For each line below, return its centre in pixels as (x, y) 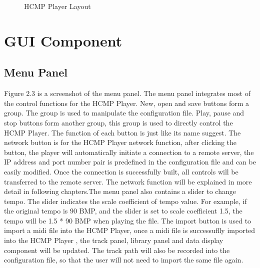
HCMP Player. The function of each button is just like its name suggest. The (122, 132)
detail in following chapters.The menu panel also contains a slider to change (120, 191)
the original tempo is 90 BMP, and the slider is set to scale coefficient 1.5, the (123, 211)
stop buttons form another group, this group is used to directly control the (118, 122)
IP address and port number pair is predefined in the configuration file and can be (130, 162)
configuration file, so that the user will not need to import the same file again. (124, 260)
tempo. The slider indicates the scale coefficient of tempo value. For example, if (125, 201)
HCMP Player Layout (57, 6)
